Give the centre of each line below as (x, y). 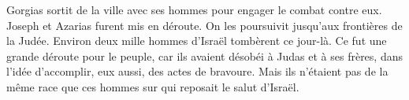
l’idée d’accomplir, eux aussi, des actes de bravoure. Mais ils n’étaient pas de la (197, 71)
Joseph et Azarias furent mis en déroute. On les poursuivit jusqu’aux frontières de (204, 25)
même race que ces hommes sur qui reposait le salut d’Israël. (153, 86)
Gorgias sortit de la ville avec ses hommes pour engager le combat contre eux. (194, 9)
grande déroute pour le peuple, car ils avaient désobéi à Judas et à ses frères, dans (204, 56)
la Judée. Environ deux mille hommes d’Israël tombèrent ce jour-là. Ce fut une (197, 41)
